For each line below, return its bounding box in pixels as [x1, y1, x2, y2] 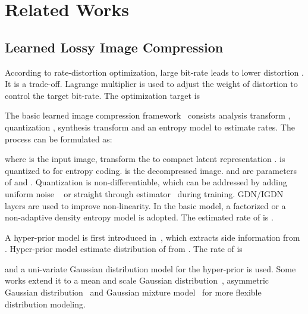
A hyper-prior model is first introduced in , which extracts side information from [5, 231, 300, 243]
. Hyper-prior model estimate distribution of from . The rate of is [5, 243, 243, 255]
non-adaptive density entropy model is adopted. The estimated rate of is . [5, 211, 274, 223]
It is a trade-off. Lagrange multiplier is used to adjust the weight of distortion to [5, 77, 298, 90]
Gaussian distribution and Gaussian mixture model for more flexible [5, 286, 262, 299]
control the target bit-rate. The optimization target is [5, 89, 200, 101]
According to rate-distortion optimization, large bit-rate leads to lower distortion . [5, 66, 304, 78]
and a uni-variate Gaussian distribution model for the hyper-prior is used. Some [5, 262, 296, 275]
